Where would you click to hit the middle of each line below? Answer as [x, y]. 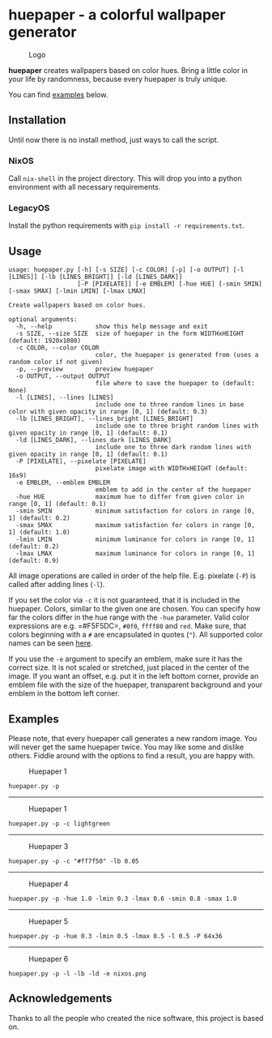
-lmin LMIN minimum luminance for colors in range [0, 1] [135, 540]
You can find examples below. [58, 94]
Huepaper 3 [49, 846]
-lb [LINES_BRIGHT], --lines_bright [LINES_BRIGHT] [105, 419]
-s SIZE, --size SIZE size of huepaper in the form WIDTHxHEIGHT [130, 334]
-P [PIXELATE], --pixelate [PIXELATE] [81, 461]
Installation [37, 120]
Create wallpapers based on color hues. [78, 306]
